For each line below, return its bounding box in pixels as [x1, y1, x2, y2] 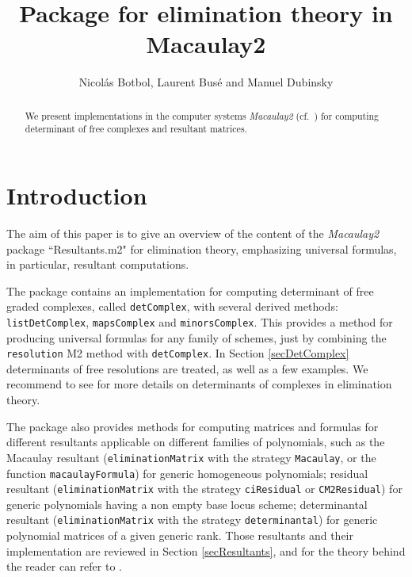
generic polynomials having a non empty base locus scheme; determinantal [6, 495, 368, 512]
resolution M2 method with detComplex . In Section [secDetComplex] [6, 345, 349, 361]
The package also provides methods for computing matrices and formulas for [6, 418, 379, 434]
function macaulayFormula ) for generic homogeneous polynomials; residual [6, 464, 368, 481]
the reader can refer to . [6, 558, 122, 575]
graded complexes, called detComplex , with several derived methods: [6, 298, 338, 315]
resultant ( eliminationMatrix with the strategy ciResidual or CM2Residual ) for [6, 480, 402, 497]
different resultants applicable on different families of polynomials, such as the [6, 434, 385, 450]
